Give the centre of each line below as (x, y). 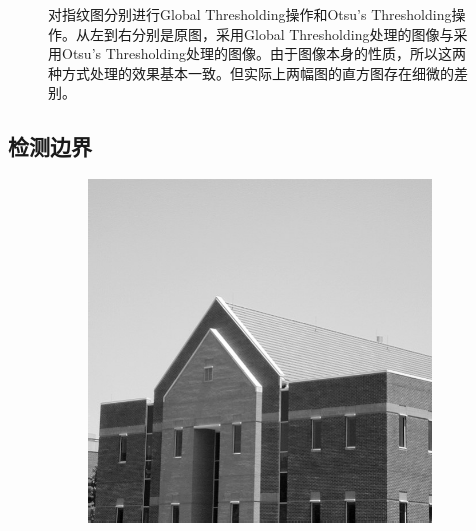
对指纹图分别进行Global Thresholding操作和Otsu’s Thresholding (250, 14)
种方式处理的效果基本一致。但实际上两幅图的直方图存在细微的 (251, 72)
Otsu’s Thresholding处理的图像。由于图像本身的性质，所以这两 (263, 53)
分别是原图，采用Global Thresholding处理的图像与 (292, 33)
